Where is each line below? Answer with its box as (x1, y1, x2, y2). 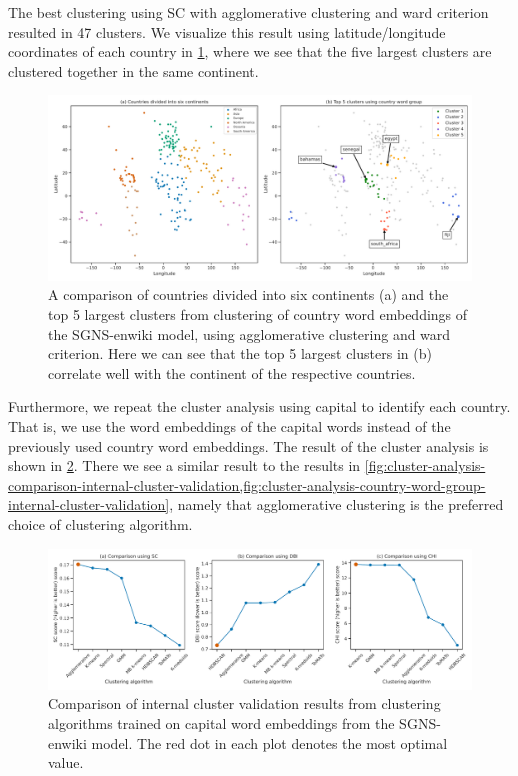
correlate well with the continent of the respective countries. (48, 362, 416, 383)
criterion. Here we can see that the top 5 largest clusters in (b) (48, 343, 432, 364)
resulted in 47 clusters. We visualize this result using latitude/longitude (8, 21, 446, 42)
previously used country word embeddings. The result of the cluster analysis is (8, 435, 489, 456)
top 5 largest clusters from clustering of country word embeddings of (48, 304, 468, 325)
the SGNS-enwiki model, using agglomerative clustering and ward (48, 323, 451, 344)
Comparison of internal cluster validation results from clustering (48, 693, 441, 714)
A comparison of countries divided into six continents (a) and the (48, 284, 449, 305)
